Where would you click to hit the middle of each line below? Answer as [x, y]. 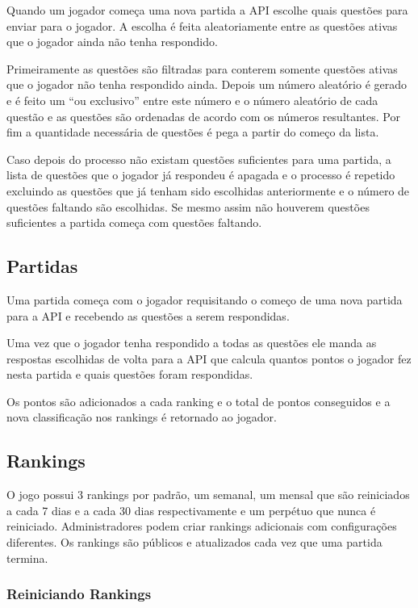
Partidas [42, 266]
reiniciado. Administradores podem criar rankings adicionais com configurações [202, 526]
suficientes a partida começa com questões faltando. [134, 222]
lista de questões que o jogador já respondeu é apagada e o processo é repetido [201, 175]
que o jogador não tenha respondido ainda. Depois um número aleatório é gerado [207, 84]
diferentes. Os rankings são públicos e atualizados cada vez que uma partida [194, 542]
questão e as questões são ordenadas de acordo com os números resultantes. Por [203, 116]
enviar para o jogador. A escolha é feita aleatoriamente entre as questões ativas [202, 25]
